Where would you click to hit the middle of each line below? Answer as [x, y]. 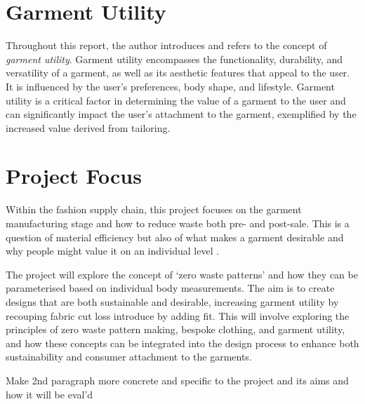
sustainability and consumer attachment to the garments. [129, 357]
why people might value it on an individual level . [113, 251]
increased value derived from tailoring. [88, 127]
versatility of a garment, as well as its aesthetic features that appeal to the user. [178, 73]
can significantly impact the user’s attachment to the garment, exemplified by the [181, 114]
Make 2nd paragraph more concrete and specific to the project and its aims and [177, 380]
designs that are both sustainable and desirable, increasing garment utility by [172, 301]
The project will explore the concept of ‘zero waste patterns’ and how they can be [182, 274]
